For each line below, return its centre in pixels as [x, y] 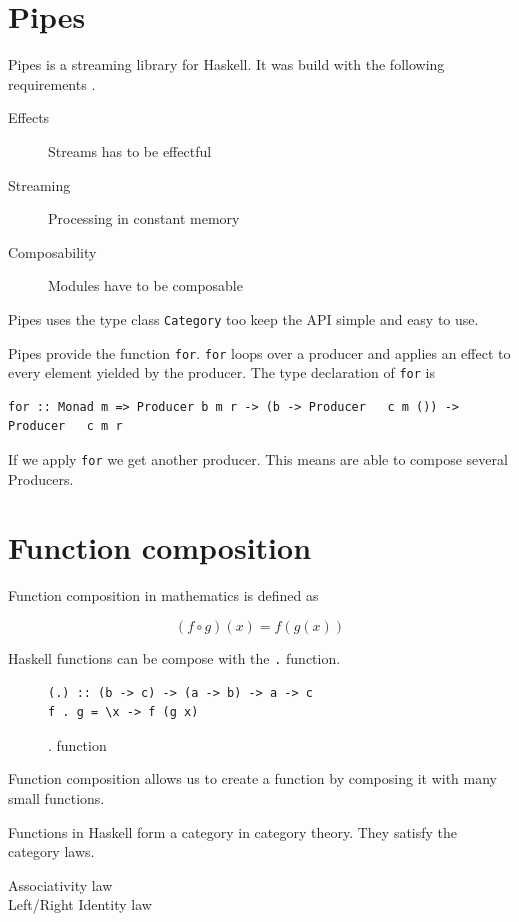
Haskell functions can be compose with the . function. [174, 658]
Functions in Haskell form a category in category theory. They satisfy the [233, 831]
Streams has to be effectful [130, 150]
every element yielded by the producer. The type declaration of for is [221, 372]
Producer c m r [65, 426]
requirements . [52, 83]
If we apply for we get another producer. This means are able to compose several [258, 459]
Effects [29, 117]
